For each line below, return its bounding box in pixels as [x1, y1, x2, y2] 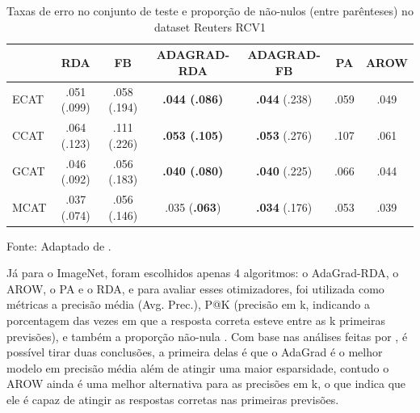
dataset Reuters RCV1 [153, 18, 267, 35]
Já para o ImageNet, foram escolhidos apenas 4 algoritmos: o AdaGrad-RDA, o [6, 264, 399, 281]
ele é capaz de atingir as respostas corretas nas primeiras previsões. [6, 390, 339, 407]
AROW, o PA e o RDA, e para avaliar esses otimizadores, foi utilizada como [6, 280, 384, 297]
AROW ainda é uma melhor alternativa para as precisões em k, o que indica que [6, 375, 406, 392]
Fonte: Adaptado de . [6, 237, 111, 254]
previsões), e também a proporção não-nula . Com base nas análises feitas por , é [6, 327, 408, 344]
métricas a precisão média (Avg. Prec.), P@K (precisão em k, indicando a [6, 296, 370, 313]
